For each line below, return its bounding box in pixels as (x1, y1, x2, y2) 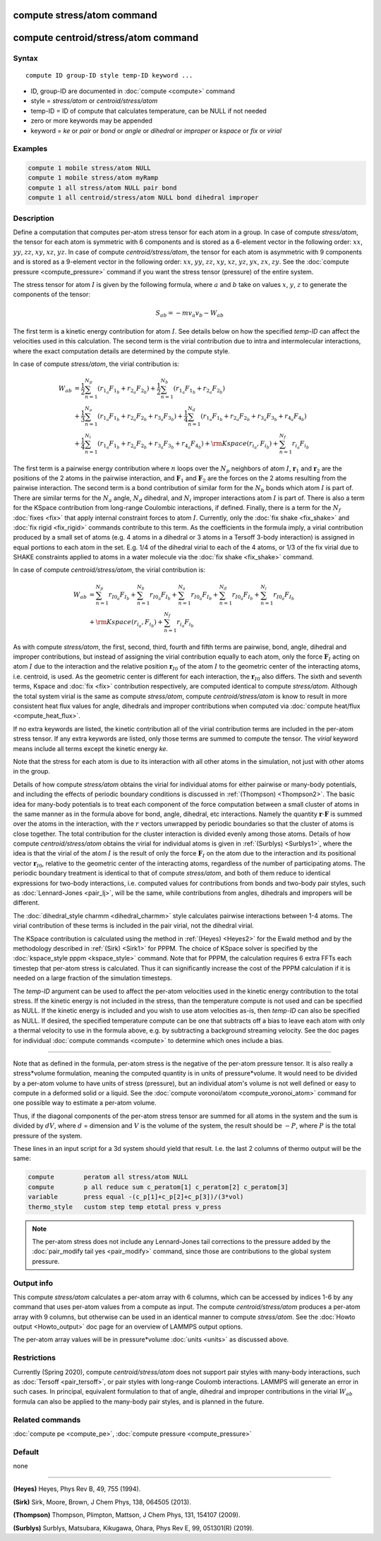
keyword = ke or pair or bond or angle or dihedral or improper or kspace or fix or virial (30, 126, 282, 135)
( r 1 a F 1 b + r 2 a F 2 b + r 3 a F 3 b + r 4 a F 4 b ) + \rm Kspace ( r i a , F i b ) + (97, 439, 279, 450)
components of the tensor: (13, 290, 91, 299)
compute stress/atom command (13, 9, 158, 21)
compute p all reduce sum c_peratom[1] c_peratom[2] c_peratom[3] (28, 1183, 289, 1191)
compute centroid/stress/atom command (13, 32, 199, 44)
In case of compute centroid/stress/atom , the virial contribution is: (13, 566, 206, 574)
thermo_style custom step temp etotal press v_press (28, 1202, 222, 1211)
